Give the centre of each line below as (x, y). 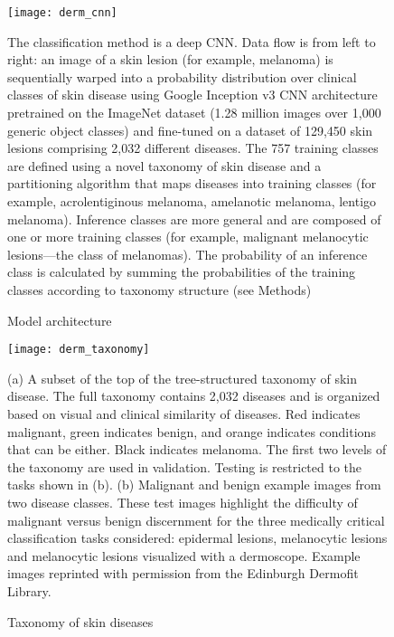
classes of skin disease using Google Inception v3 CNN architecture (192, 95)
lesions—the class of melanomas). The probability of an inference (188, 254)
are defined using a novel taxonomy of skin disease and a (164, 165)
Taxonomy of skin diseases (80, 621)
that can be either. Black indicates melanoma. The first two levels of (197, 449)
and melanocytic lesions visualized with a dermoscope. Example (184, 555)
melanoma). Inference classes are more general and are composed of (194, 219)
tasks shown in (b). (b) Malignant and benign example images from (194, 485)
